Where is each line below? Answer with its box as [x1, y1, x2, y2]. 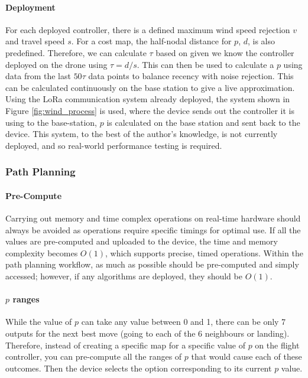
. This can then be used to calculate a [137, 58, 274, 70]
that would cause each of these [191, 350, 302, 363]
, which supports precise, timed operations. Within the [105, 246, 303, 259]
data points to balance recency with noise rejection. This [88, 70, 294, 82]
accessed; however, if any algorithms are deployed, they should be [5, 269, 242, 282]
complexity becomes [5, 246, 78, 259]
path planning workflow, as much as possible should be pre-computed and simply [5, 258, 299, 271]
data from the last [5, 70, 71, 82]
